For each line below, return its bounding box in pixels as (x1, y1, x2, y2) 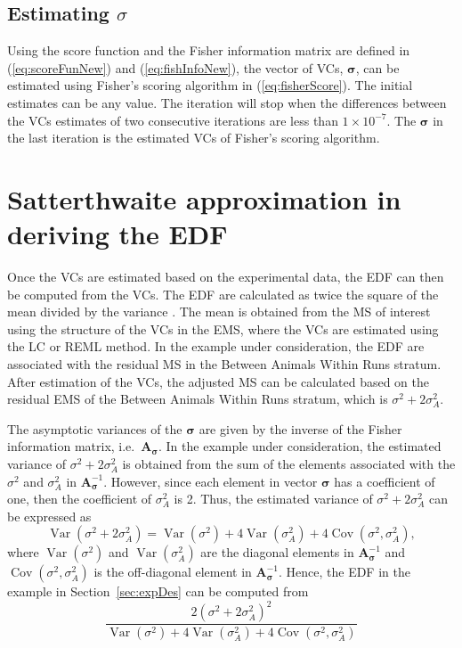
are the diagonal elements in (200, 543, 354, 562)
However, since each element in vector (110, 472, 318, 490)
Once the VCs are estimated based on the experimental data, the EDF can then (7, 267, 444, 286)
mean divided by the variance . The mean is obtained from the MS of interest (7, 302, 431, 321)
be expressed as (7, 506, 92, 525)
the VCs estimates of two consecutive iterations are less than (7, 111, 338, 129)
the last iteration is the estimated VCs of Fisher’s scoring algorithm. (7, 128, 380, 147)
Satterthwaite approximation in (7, 180, 401, 217)
